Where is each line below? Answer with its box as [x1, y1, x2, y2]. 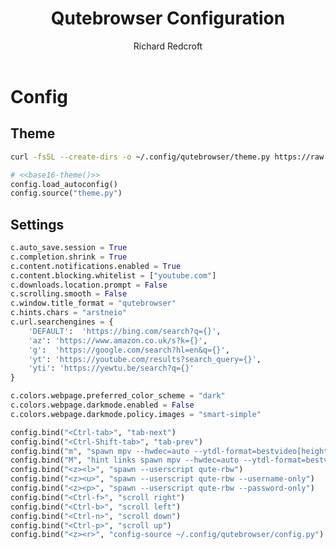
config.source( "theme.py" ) [10, 188, 123, 199]
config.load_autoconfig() [10, 179, 118, 189]
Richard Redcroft [133, 40, 203, 52]
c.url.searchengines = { [10, 317, 114, 327]
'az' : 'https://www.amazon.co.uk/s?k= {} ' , [28, 335, 208, 346]
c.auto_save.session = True [10, 243, 128, 253]
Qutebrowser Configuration [50, 7, 286, 30]
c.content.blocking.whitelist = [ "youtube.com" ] [10, 270, 217, 281]
